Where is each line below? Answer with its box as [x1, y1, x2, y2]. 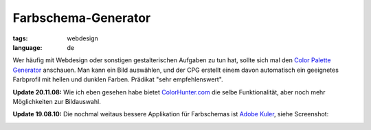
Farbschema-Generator [12, 10, 151, 25]
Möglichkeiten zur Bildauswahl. [12, 97, 101, 105]
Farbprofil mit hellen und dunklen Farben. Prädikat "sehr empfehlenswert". [12, 75, 223, 83]
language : [12, 43, 43, 51]
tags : [12, 34, 28, 42]
